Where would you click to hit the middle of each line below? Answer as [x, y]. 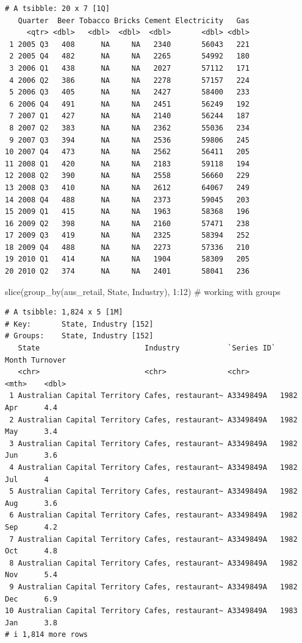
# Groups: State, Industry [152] [79, 336]
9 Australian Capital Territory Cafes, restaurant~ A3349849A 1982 [153, 587]
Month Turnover [36, 360]
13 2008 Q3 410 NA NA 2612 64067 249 [127, 187]
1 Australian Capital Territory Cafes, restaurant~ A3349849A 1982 [153, 396]
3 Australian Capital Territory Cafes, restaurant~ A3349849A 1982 [153, 443]
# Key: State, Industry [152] [79, 324]
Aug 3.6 [31, 503]
